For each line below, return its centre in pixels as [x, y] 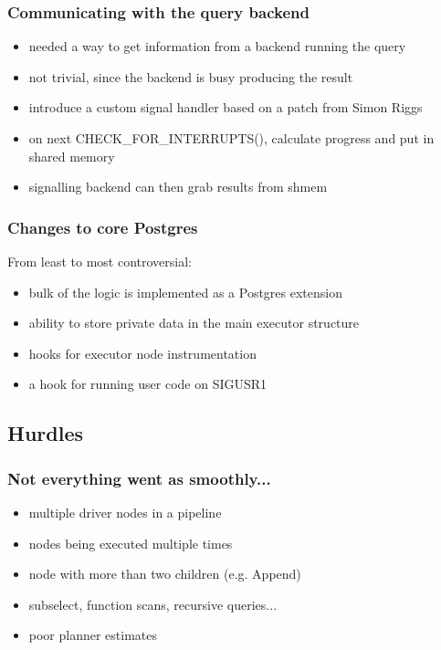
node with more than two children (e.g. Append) [165, 574]
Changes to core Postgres [103, 227]
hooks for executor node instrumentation [142, 353]
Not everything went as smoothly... [139, 478]
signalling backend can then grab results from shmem [178, 187]
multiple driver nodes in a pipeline [125, 512]
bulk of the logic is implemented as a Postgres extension [185, 292]
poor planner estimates [93, 635]
